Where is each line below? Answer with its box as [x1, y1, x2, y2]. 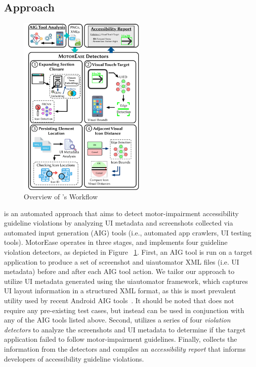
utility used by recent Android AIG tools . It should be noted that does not [4, 295, 234, 306]
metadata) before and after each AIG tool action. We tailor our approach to [4, 266, 235, 276]
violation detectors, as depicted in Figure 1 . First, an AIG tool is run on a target [4, 247, 253, 257]
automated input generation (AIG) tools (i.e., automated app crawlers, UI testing [4, 227, 252, 237]
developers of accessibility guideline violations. [4, 353, 144, 364]
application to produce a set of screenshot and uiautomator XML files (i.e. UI [4, 256, 239, 267]
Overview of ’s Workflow [24, 191, 98, 202]
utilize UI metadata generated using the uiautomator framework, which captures [4, 275, 248, 286]
